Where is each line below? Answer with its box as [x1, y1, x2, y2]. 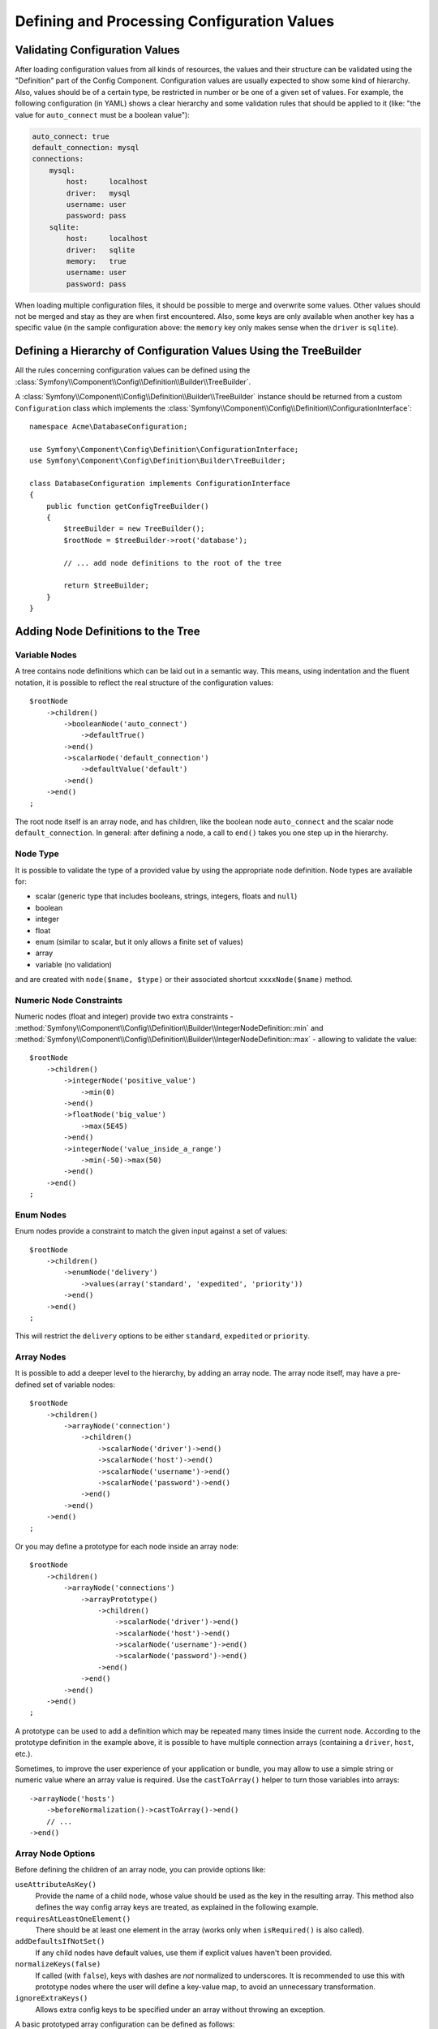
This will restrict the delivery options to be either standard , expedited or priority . [15, 1331, 310, 1341]
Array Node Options [15, 1847, 96, 1859]
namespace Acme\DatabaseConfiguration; [29, 422, 188, 431]
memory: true [66, 256, 127, 265]
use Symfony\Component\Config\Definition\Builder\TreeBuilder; [29, 456, 286, 466]
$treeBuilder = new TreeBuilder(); [63, 524, 205, 533]
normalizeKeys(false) [15, 1960, 101, 1969]
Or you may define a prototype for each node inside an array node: [15, 1541, 239, 1551]
